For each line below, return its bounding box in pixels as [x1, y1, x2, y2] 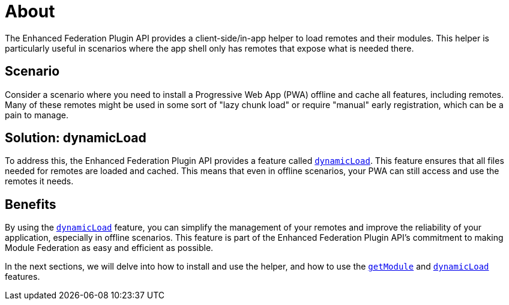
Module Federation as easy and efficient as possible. [5, 243, 214, 253]
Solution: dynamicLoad [5, 130, 146, 146]
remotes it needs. [5, 176, 74, 187]
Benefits [5, 196, 56, 212]
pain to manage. [5, 109, 68, 120]
